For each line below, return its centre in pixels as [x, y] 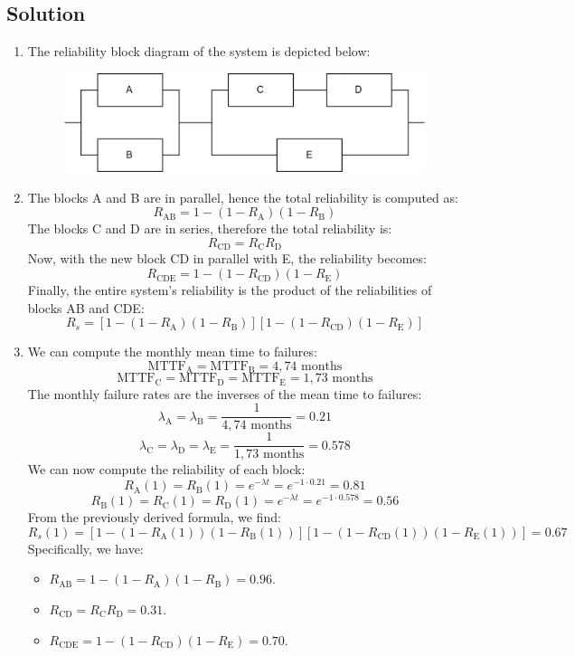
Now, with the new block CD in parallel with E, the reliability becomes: [227, 258]
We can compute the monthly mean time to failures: [172, 352]
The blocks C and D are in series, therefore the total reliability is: [210, 228]
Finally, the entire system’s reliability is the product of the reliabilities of [230, 290]
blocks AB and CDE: [86, 307]
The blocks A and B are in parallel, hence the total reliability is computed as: [243, 197]
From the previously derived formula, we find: [154, 517]
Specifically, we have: [85, 548]
